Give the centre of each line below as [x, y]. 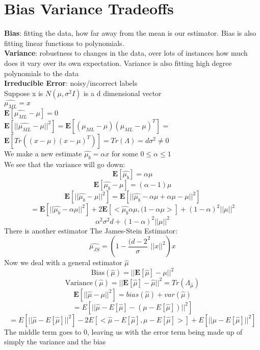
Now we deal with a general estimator [63, 262]
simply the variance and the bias [55, 342]
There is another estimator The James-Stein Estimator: [91, 230]
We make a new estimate [43, 153]
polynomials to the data [42, 73]
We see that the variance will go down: [65, 164]
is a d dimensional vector [122, 93]
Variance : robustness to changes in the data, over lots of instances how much [126, 53]
